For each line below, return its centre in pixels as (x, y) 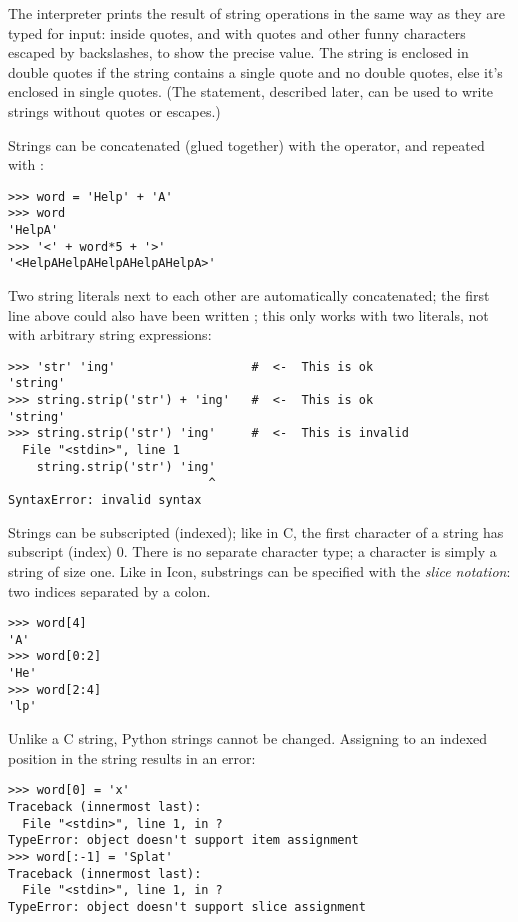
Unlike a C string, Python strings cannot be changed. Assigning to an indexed (248, 738)
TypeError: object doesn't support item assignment (183, 840)
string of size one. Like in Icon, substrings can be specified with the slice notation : (259, 570)
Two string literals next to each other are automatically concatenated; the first (249, 295)
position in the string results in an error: (132, 757)
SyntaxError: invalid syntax (105, 500)
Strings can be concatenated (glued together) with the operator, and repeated (246, 144)
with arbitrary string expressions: (110, 334)
